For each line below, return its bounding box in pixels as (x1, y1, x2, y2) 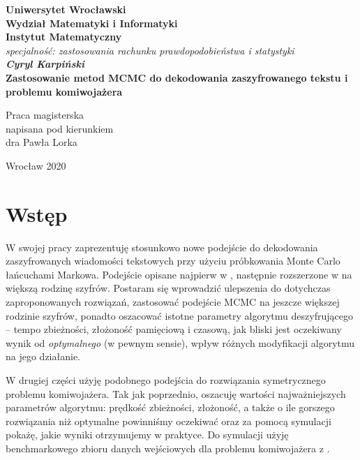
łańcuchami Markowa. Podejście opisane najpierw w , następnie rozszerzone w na (6, 267, 352, 281)
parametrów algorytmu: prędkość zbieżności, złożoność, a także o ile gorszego (6, 400, 335, 415)
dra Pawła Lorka (6, 135, 77, 149)
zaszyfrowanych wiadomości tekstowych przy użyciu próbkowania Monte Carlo (6, 253, 340, 268)
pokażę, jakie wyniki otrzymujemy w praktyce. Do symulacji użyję (6, 427, 289, 442)
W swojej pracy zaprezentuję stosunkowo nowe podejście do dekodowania (6, 239, 318, 254)
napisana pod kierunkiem (6, 121, 114, 135)
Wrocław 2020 (6, 158, 66, 172)
